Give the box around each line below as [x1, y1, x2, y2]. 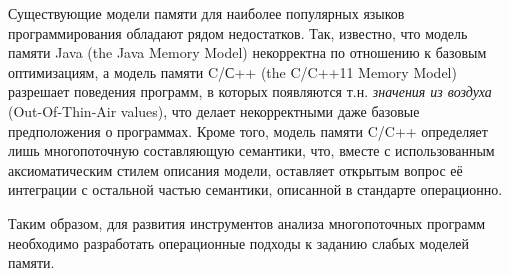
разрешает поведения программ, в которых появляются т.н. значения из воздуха [8, 81, 492, 102]
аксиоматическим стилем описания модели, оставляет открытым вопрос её [8, 159, 463, 180]
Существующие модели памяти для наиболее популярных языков [8, 3, 405, 23]
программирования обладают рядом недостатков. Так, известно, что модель [8, 22, 468, 43]
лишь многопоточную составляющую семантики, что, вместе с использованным [8, 140, 495, 161]
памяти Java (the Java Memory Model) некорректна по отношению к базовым [8, 42, 487, 63]
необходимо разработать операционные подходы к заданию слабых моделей [8, 232, 470, 253]
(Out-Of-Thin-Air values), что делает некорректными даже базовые [8, 100, 420, 121]
